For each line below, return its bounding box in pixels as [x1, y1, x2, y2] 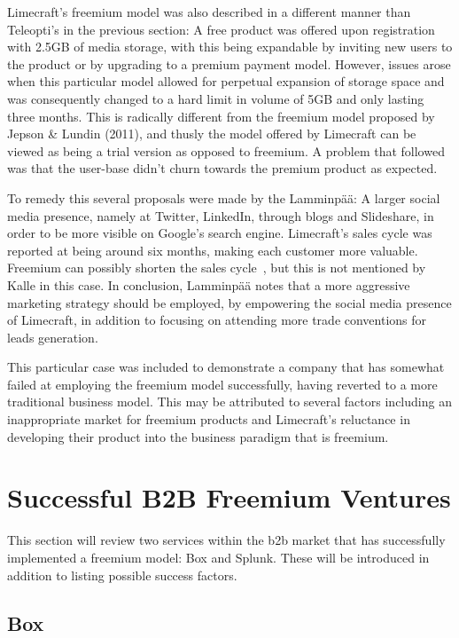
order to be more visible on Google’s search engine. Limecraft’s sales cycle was [7, 224, 432, 242]
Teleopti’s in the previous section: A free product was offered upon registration [7, 20, 435, 38]
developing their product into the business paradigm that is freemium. [7, 427, 389, 445]
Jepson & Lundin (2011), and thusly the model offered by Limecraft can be [7, 124, 416, 143]
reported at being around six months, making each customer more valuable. [7, 240, 418, 259]
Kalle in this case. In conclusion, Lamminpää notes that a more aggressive [7, 275, 410, 294]
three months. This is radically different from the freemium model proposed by [7, 106, 435, 125]
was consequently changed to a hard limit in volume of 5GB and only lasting [7, 89, 424, 107]
